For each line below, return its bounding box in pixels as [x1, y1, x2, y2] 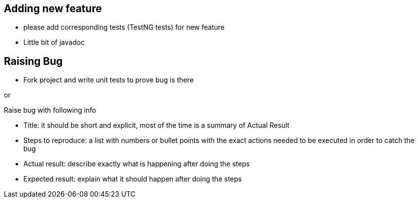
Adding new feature [4, 2, 102, 15]
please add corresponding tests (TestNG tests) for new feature [23, 23, 225, 32]
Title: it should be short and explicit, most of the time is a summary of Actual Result [23, 121, 290, 130]
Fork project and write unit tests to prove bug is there [23, 76, 194, 84]
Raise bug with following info [4, 106, 96, 115]
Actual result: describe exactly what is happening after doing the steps [23, 160, 250, 168]
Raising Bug [4, 55, 63, 67]
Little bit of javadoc [23, 38, 85, 47]
